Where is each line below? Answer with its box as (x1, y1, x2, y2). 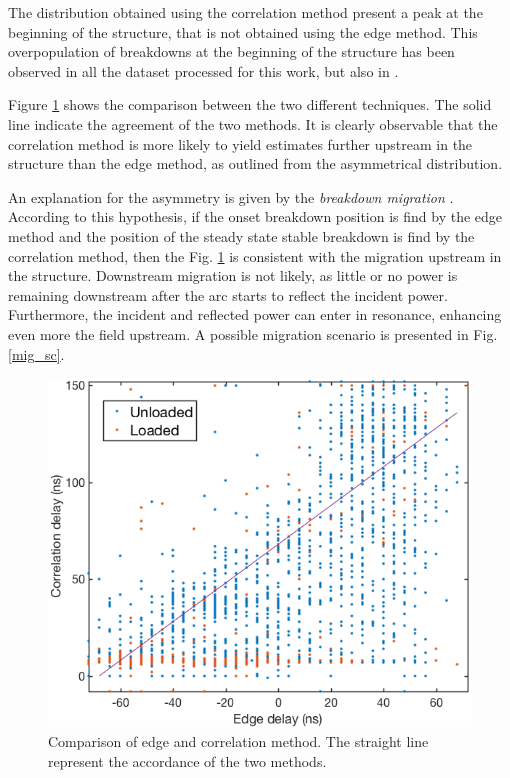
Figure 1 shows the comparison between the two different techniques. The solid (8, 94, 492, 115)
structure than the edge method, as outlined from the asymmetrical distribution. (8, 153, 503, 174)
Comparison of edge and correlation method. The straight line (48, 730, 429, 751)
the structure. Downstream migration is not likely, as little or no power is (8, 265, 458, 286)
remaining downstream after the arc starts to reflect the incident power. (8, 284, 448, 305)
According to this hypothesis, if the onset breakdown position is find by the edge (8, 206, 503, 227)
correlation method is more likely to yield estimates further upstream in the (8, 133, 473, 154)
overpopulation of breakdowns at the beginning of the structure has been (8, 41, 455, 62)
